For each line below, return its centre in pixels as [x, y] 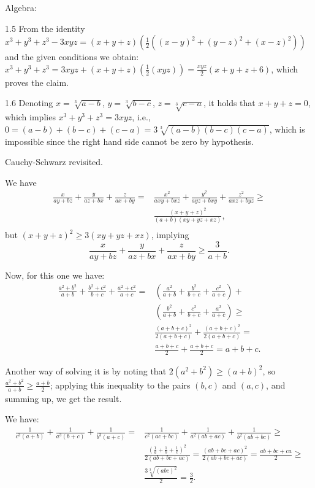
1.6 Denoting [29, 103]
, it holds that [229, 103]
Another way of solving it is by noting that [86, 370]
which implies [30, 117]
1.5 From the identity [45, 28]
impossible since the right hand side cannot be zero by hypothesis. [129, 141]
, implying [170, 235]
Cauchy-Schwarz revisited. [54, 162]
